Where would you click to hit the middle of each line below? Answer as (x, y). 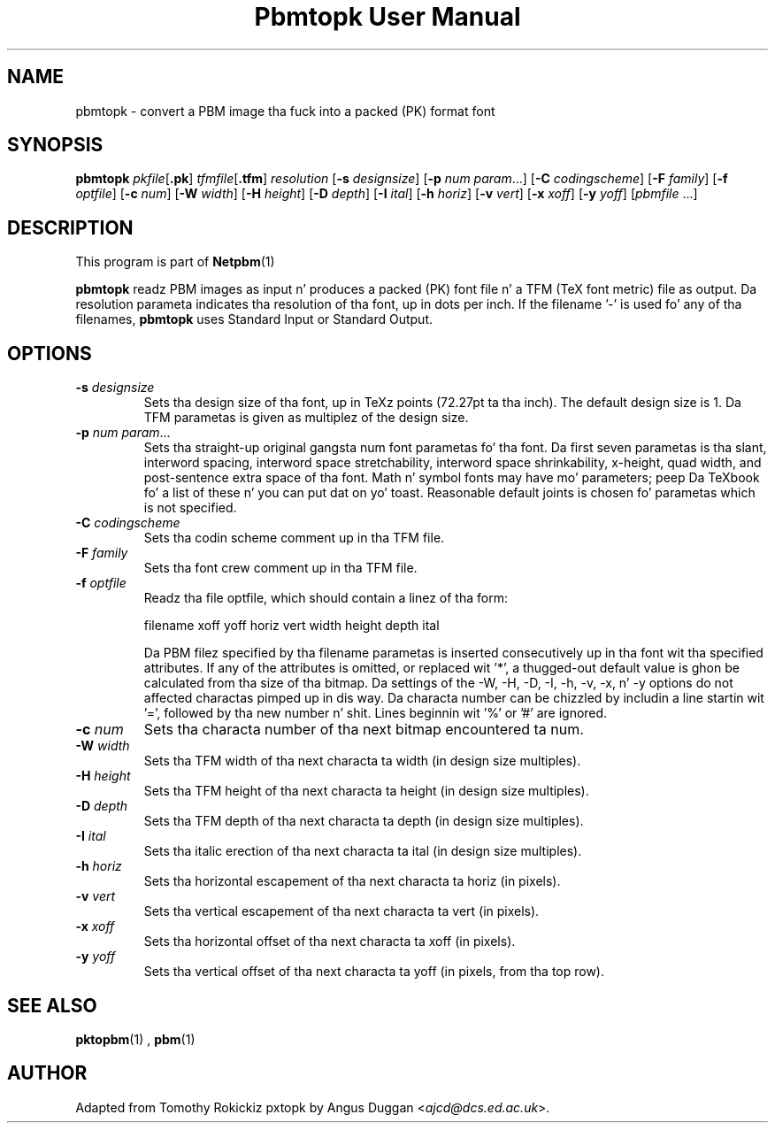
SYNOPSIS (55, 145)
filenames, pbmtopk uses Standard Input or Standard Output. (254, 319)
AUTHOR (47, 1073)
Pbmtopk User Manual (387, 17)
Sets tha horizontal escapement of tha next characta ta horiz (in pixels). (352, 881)
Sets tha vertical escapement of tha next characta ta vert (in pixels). (341, 911)
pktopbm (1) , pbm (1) (135, 1039)
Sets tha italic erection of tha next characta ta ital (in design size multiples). (363, 851)
